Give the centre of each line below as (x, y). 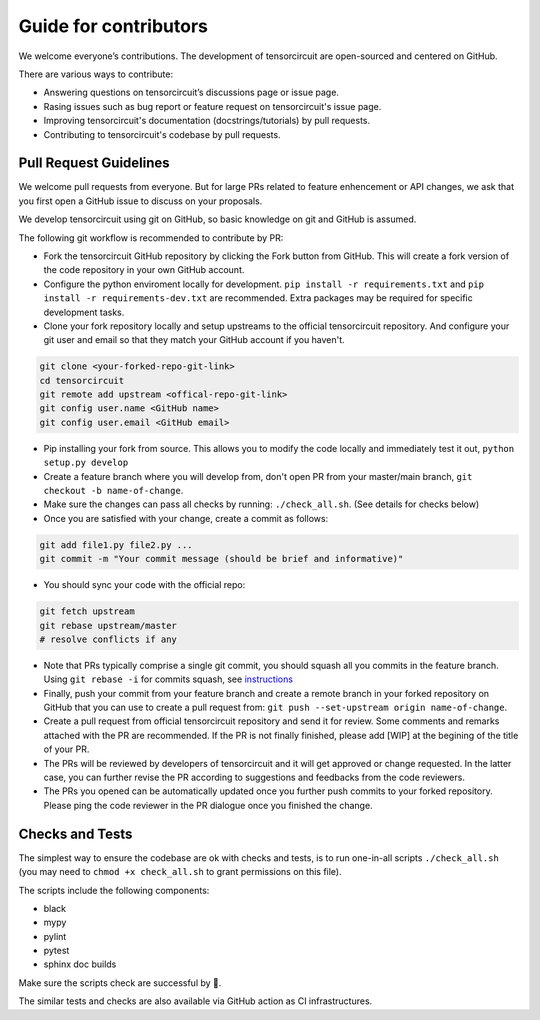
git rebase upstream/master (108, 625)
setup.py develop (86, 463)
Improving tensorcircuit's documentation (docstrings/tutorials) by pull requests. (207, 121)
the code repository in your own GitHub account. (144, 270)
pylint (55, 936)
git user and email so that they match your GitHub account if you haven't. (194, 340)
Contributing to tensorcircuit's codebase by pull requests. (162, 134)
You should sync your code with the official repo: (144, 585)
